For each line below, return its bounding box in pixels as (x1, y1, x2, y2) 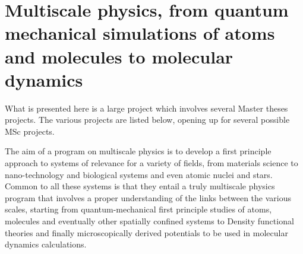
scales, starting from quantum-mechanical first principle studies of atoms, (5, 203, 272, 215)
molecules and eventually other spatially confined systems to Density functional (5, 215, 294, 227)
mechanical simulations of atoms (5, 21, 275, 45)
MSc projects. (5, 125, 55, 137)
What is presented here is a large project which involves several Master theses (5, 101, 288, 114)
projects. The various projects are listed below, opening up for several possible (5, 113, 290, 126)
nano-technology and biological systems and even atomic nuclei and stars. (5, 168, 273, 180)
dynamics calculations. (5, 238, 87, 250)
